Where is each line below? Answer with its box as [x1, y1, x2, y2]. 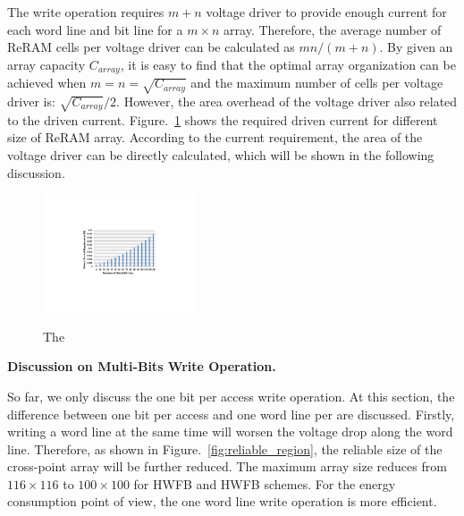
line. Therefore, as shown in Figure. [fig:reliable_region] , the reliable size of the [7, 439, 443, 458]
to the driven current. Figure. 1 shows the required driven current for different [7, 110, 438, 129]
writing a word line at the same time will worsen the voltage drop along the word [7, 422, 453, 441]
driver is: [7, 92, 55, 110]
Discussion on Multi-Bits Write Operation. [7, 357, 276, 376]
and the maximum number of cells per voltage [190, 73, 443, 92]
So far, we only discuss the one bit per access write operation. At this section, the [7, 386, 455, 405]
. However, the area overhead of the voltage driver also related [116, 92, 458, 110]
